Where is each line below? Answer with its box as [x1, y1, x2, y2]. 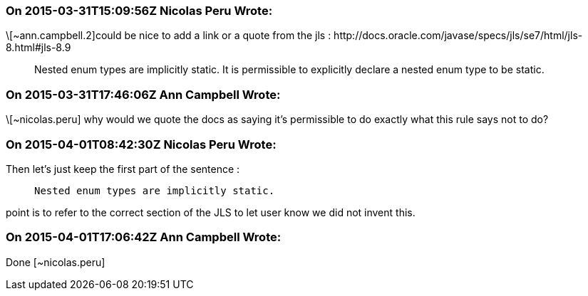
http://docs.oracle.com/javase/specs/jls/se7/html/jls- [334, 29, 583, 42]
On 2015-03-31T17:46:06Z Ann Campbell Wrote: [6, 87, 281, 102]
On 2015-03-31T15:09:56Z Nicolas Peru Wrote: [6, 4, 273, 18]
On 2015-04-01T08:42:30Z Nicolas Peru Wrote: [6, 137, 277, 152]
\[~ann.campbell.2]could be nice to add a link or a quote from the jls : [6, 29, 331, 42]
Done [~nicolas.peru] [6, 255, 105, 268]
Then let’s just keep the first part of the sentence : [6, 162, 240, 175]
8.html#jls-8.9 [6, 41, 71, 54]
